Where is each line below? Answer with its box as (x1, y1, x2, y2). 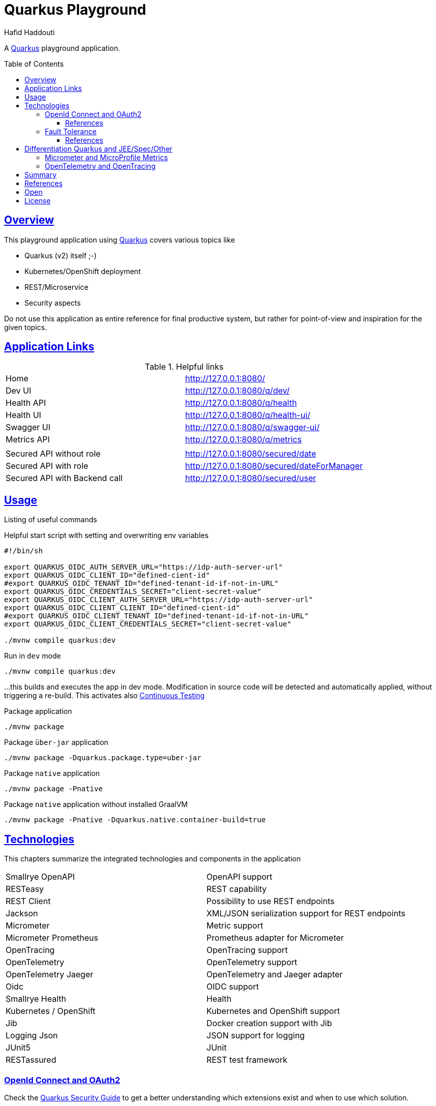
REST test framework (206, 1055, 287, 1065)
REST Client (6, 896, 51, 907)
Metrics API (6, 434, 50, 445)
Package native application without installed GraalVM (4, 800, 188, 809)
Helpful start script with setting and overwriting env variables (4, 531, 209, 540)
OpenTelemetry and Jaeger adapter (206, 969, 343, 980)
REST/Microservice (24, 282, 89, 291)
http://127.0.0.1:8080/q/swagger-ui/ (185, 422, 319, 433)
